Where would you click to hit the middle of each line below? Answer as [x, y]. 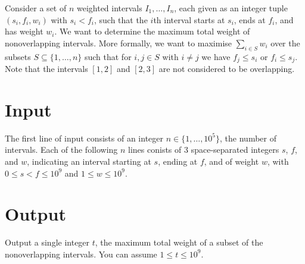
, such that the [121, 19]
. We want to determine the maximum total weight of [152, 31]
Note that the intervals [46, 69]
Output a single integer [47, 242]
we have [216, 56]
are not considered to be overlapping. [227, 69]
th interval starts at [189, 19]
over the [285, 43]
